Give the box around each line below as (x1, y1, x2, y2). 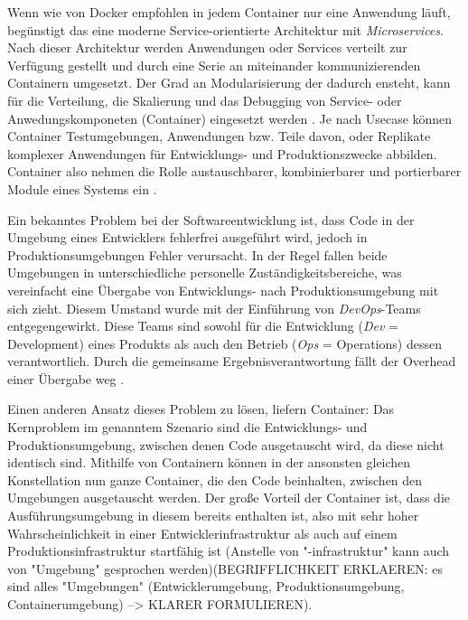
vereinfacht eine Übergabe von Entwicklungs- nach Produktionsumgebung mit (7, 280, 439, 299)
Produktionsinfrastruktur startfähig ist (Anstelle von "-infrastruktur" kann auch (7, 541, 450, 560)
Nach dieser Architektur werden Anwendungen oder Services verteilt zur (7, 38, 407, 57)
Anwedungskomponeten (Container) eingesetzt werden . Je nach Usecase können (7, 108, 453, 127)
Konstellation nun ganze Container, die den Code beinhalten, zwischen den (7, 470, 423, 489)
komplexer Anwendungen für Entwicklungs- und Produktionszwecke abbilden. (7, 144, 437, 163)
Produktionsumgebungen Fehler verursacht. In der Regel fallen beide (7, 245, 388, 264)
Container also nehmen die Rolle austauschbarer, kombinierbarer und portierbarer (7, 162, 462, 181)
